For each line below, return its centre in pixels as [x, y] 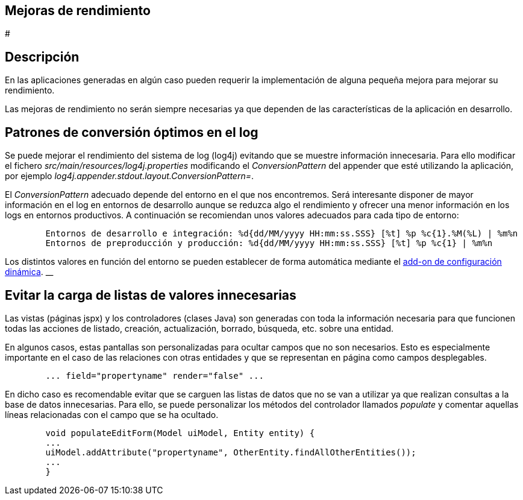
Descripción [42, 57]
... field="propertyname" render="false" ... [155, 375]
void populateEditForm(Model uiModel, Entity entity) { [180, 433]
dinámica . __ [29, 272]
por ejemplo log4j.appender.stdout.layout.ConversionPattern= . [129, 176]
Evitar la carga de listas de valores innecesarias [151, 295]
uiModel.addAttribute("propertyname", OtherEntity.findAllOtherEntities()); [231, 452]
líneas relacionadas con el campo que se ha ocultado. [112, 414]
